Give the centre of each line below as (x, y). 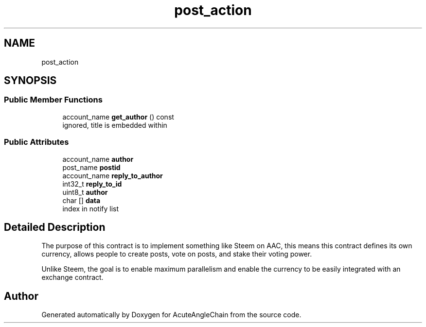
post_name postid (91, 167)
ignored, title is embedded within (115, 125)
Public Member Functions (53, 100)
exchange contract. (72, 277)
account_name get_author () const (118, 117)
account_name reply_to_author (113, 175)
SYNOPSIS (30, 81)
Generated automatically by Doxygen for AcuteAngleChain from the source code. (171, 315)
